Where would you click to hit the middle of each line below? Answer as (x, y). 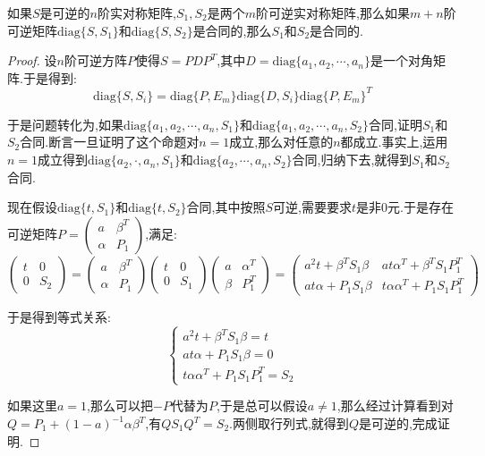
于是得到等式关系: (59, 316)
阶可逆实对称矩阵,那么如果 (333, 13)
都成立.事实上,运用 (394, 142)
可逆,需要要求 (312, 207)
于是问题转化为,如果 (65, 124)
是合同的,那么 (232, 30)
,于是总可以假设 (262, 405)
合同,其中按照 (226, 207)
